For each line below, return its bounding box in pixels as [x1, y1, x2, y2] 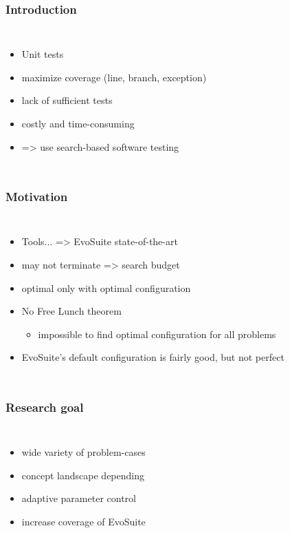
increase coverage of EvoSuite [21, 514, 146, 528]
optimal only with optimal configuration [21, 280, 191, 295]
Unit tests [21, 47, 64, 61]
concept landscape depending [21, 468, 145, 482]
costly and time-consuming [21, 116, 135, 130]
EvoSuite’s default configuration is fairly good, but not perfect [21, 350, 285, 364]
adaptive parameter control [21, 491, 136, 505]
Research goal [5, 398, 84, 415]
